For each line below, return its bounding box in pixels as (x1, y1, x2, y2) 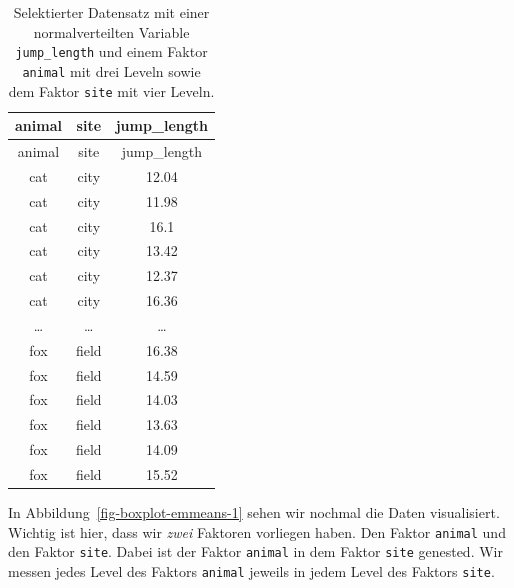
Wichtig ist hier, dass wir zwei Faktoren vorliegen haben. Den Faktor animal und (8, 521, 506, 542)
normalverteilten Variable (33, 21, 190, 42)
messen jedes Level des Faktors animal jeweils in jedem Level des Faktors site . (8, 560, 495, 581)
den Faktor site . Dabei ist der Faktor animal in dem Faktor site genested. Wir (8, 541, 503, 562)
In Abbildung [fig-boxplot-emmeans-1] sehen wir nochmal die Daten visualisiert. (8, 502, 500, 523)
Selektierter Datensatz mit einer (13, 2, 210, 22)
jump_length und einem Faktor (15, 41, 208, 62)
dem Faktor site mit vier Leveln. (8, 80, 215, 101)
